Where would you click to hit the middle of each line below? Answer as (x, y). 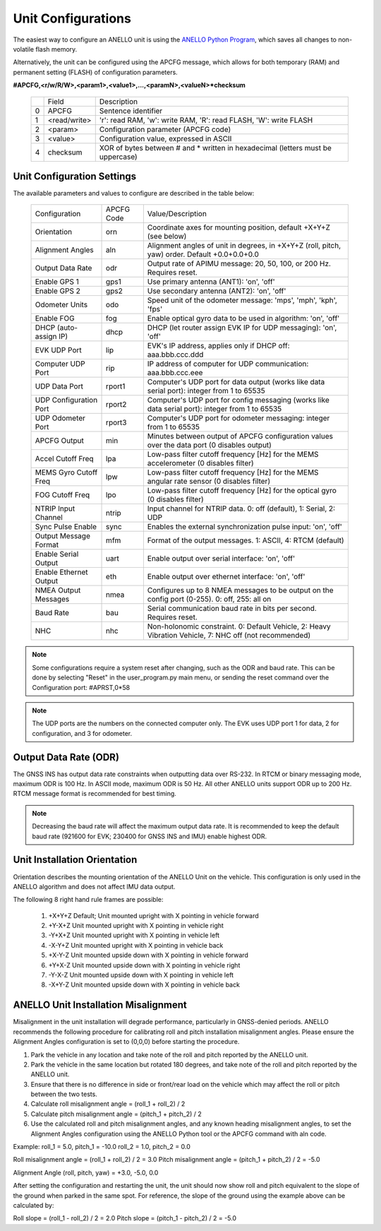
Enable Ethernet (61, 572)
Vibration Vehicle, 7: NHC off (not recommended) (229, 636)
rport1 (116, 386)
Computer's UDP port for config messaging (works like (238, 400)
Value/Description (177, 214)
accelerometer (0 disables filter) (200, 463)
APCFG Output (59, 441)
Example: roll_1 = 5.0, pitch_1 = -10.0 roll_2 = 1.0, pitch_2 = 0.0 (102, 1147)
